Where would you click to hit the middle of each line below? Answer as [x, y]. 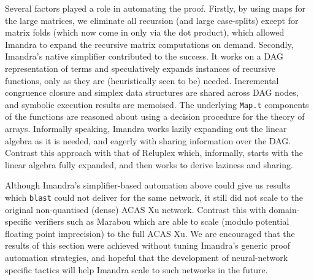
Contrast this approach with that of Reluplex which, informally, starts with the [154, 153]
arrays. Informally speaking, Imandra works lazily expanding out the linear [146, 128]
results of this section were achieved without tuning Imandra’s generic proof [147, 245]
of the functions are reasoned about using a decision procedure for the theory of [155, 116]
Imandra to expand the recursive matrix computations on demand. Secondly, [149, 44]
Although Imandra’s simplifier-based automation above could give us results [148, 185]
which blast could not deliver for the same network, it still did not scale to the [154, 197]
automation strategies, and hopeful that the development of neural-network [147, 257]
